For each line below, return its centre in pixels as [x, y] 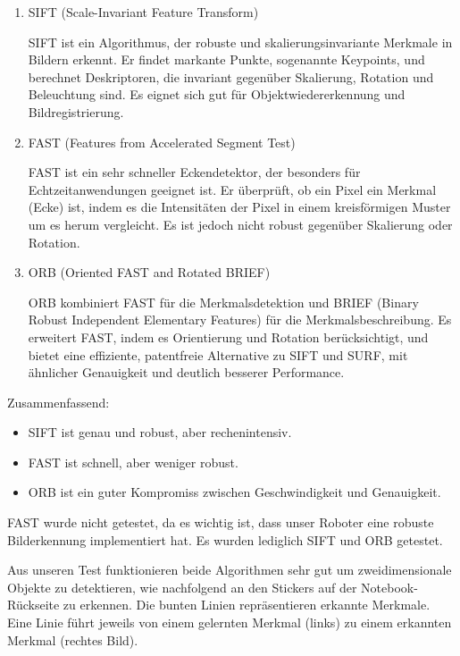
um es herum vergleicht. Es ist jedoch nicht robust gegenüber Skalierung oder [240, 224]
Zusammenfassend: [59, 402]
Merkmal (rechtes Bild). [73, 639]
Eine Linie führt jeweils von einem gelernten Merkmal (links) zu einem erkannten [230, 622]
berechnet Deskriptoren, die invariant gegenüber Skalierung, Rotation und [231, 76]
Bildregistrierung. [76, 111]
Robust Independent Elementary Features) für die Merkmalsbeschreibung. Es [240, 320]
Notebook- [389, 587]
